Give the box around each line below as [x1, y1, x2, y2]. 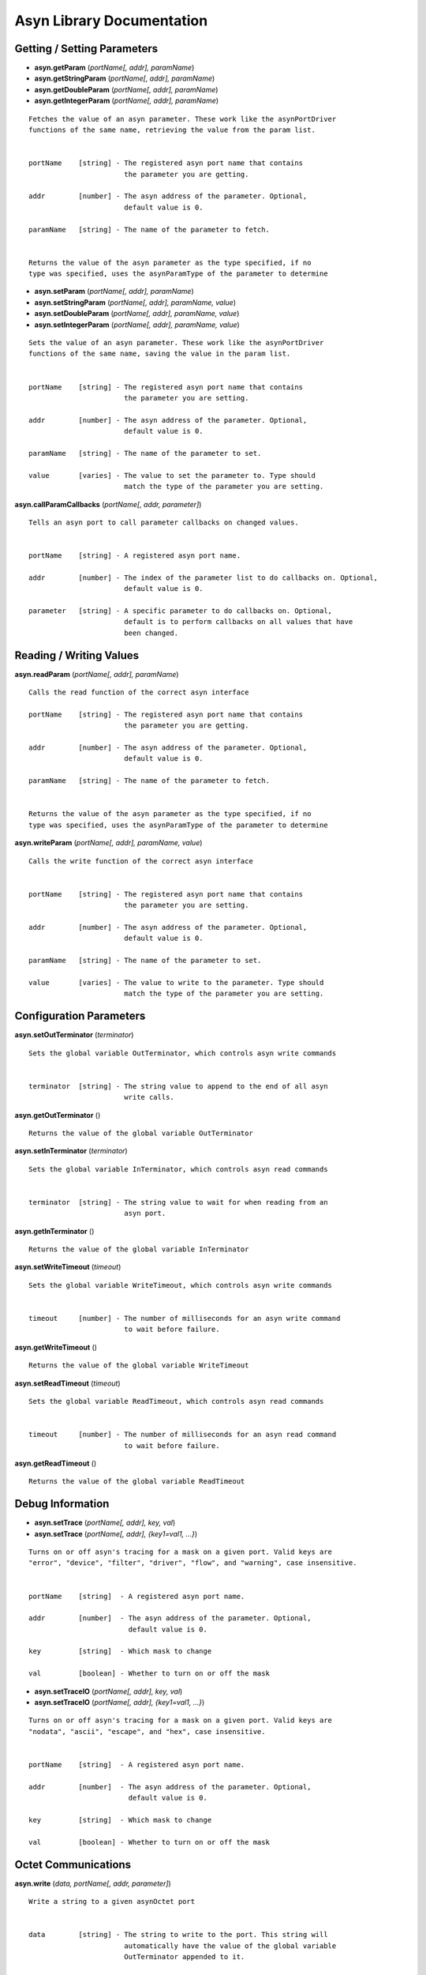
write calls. [123, 1093, 175, 1102]
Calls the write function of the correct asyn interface [28, 856, 254, 865]
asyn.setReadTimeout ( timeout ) [14, 1379, 121, 1388]
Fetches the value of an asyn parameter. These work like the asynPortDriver [28, 115, 337, 123]
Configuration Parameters [14, 1010, 146, 1023]
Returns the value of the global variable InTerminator [28, 1245, 249, 1254]
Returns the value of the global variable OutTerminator [28, 1128, 254, 1138]
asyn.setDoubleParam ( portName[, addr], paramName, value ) [34, 309, 240, 318]
